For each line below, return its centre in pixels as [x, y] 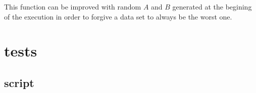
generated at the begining [212, 6]
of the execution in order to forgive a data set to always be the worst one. [118, 16]
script [19, 82]
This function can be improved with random [73, 6]
